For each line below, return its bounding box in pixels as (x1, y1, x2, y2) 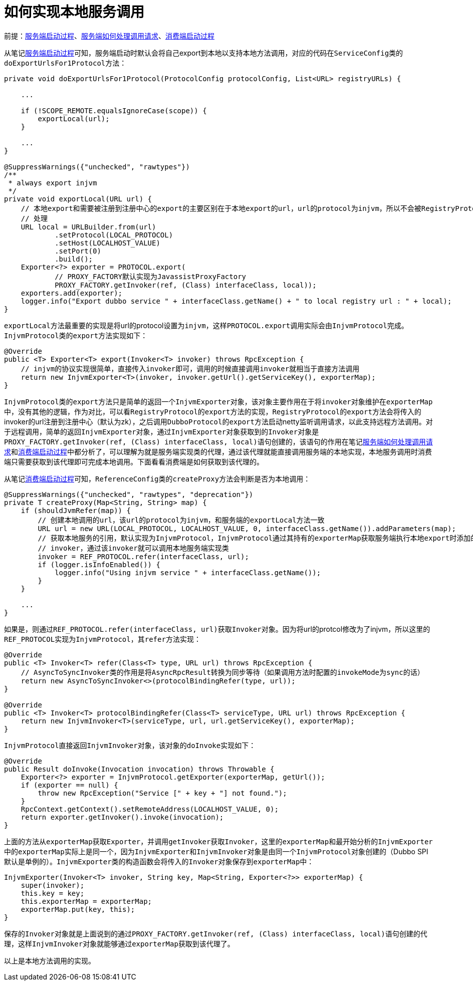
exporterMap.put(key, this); (21, 905, 135, 913)
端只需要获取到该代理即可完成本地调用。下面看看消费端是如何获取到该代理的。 (4, 457, 264, 466)
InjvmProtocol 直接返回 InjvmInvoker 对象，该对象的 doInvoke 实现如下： (4, 741, 256, 750)
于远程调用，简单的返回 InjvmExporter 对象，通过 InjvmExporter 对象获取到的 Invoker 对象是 (4, 427, 319, 436)
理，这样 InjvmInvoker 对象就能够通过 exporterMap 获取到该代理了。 (4, 939, 234, 948)
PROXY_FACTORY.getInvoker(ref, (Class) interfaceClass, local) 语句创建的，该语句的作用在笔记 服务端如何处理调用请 (4, 437, 433, 446)
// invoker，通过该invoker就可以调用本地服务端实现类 (38, 544, 229, 552)
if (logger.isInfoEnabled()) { (38, 560, 160, 569)
